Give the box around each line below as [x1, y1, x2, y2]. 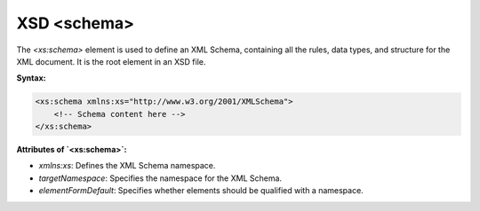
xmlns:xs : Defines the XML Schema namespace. [38, 160, 216, 171]
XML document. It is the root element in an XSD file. [16, 56, 206, 66]
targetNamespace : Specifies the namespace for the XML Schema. [38, 173, 283, 184]
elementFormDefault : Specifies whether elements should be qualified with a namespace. [38, 185, 364, 196]
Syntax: [16, 73, 46, 83]
